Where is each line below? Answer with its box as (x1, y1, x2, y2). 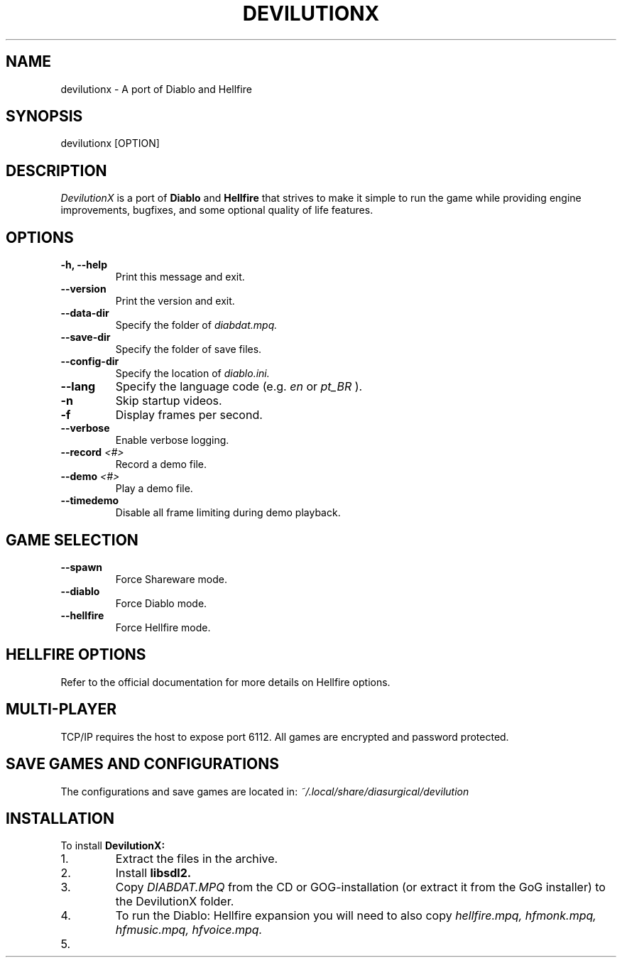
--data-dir (60, 307, 109, 320)
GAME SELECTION (6, 531, 138, 549)
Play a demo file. (115, 482, 193, 495)
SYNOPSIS (6, 107, 83, 126)
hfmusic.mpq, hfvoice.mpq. (115, 923, 263, 937)
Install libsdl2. (115, 866, 192, 881)
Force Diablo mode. (115, 597, 207, 609)
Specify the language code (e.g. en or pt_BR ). (115, 379, 363, 394)
